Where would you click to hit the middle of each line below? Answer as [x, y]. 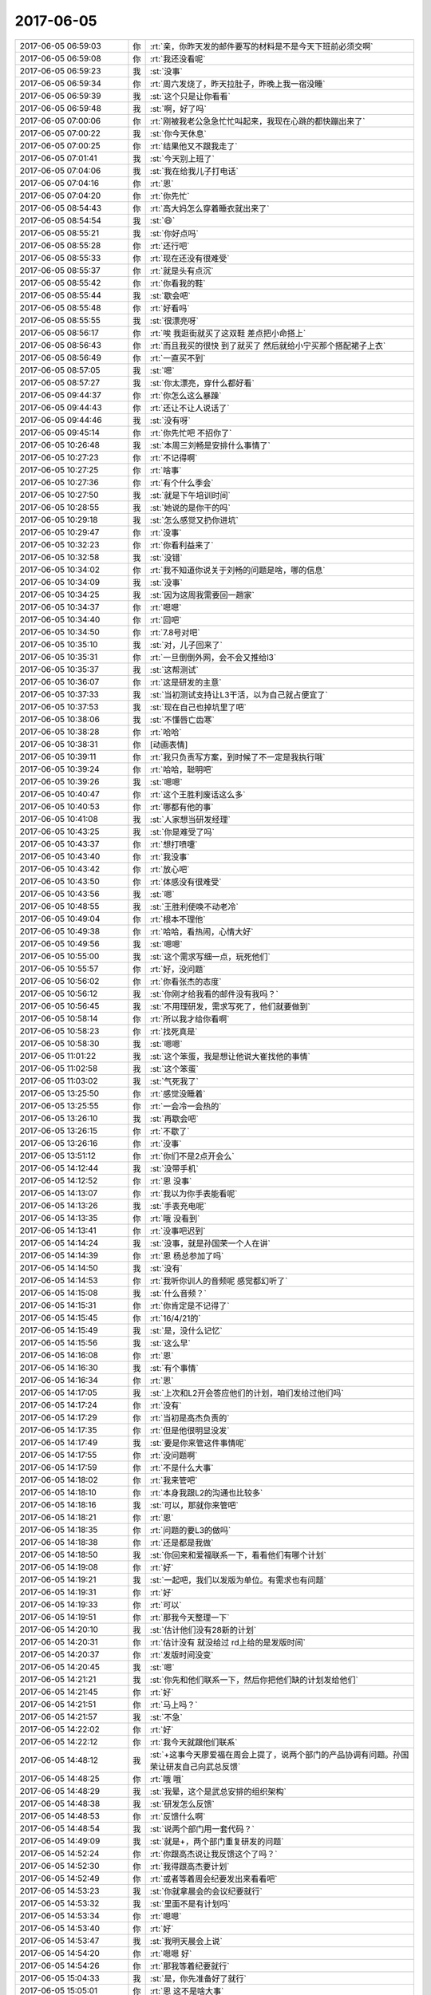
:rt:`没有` [166, 1405]
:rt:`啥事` [166, 470]
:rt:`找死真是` [174, 1031]
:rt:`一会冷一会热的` [186, 1106]
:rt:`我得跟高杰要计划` [190, 1866]
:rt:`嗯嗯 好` [171, 1954]
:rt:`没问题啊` [174, 1455]
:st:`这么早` [170, 1343]
